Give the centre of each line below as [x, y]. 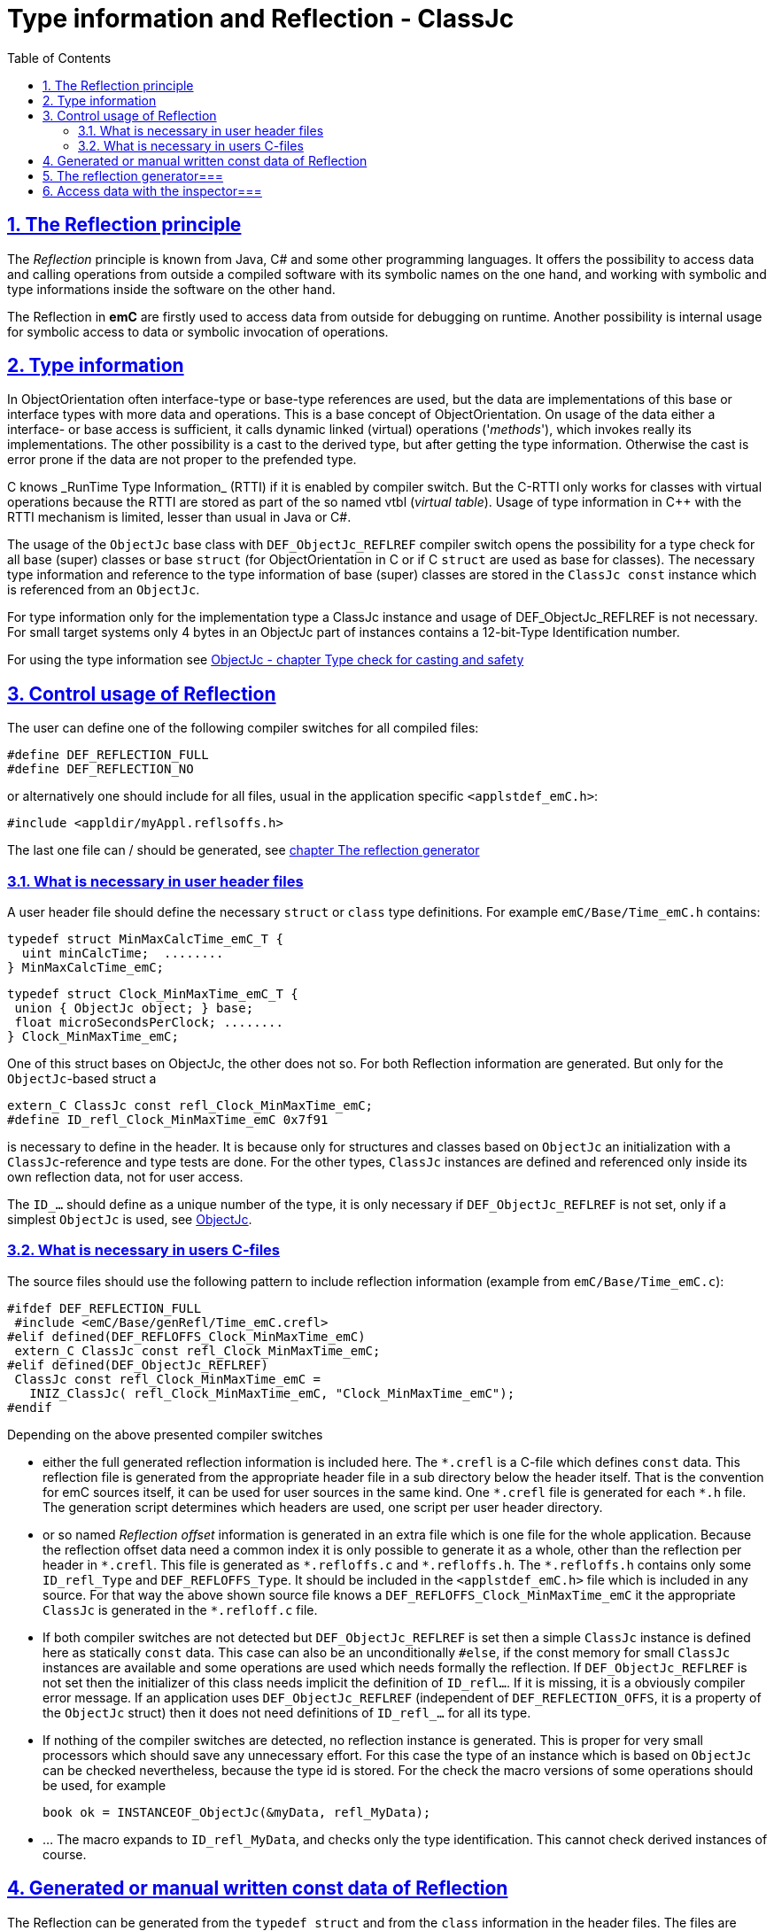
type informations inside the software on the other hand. [171, 289]
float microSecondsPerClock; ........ [149, 1023]
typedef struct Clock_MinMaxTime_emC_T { [153, 994]
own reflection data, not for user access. [125, 1177]
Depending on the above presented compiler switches [165, 1434]
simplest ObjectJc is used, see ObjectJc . [130, 1220]
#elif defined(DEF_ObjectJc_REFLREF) [138, 1365]
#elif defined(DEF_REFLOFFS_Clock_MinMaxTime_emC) [186, 1336]
